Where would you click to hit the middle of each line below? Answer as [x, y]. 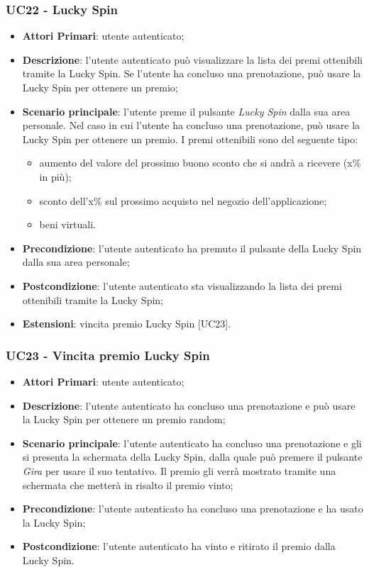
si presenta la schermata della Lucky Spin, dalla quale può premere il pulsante [192, 457]
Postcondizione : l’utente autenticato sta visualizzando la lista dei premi [182, 285]
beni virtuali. [68, 224]
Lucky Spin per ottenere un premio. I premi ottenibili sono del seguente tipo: [190, 139]
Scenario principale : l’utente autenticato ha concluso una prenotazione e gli [192, 443]
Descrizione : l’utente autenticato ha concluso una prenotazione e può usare [189, 405]
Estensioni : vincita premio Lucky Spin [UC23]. [127, 324]
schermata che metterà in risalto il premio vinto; [128, 484]
